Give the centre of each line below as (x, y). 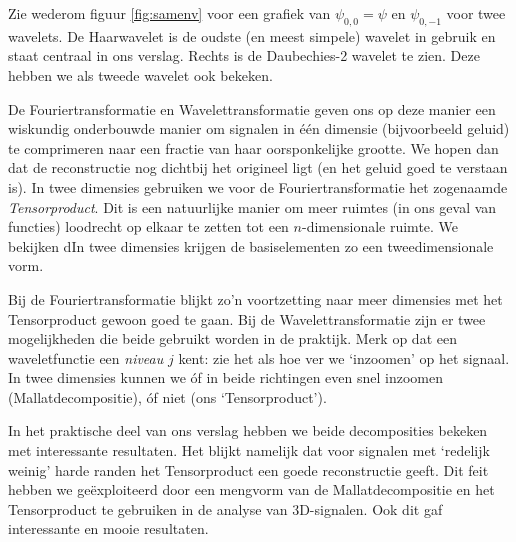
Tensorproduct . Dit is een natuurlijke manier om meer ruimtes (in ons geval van (252, 206)
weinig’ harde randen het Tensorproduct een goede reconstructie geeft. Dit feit (248, 469)
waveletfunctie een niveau (86, 357)
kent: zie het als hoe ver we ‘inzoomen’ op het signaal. (344, 357)
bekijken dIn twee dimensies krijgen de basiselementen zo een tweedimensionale (251, 245)
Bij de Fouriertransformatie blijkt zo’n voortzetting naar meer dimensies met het (255, 298)
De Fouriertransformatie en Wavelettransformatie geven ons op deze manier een (252, 108)
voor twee (476, 13)
